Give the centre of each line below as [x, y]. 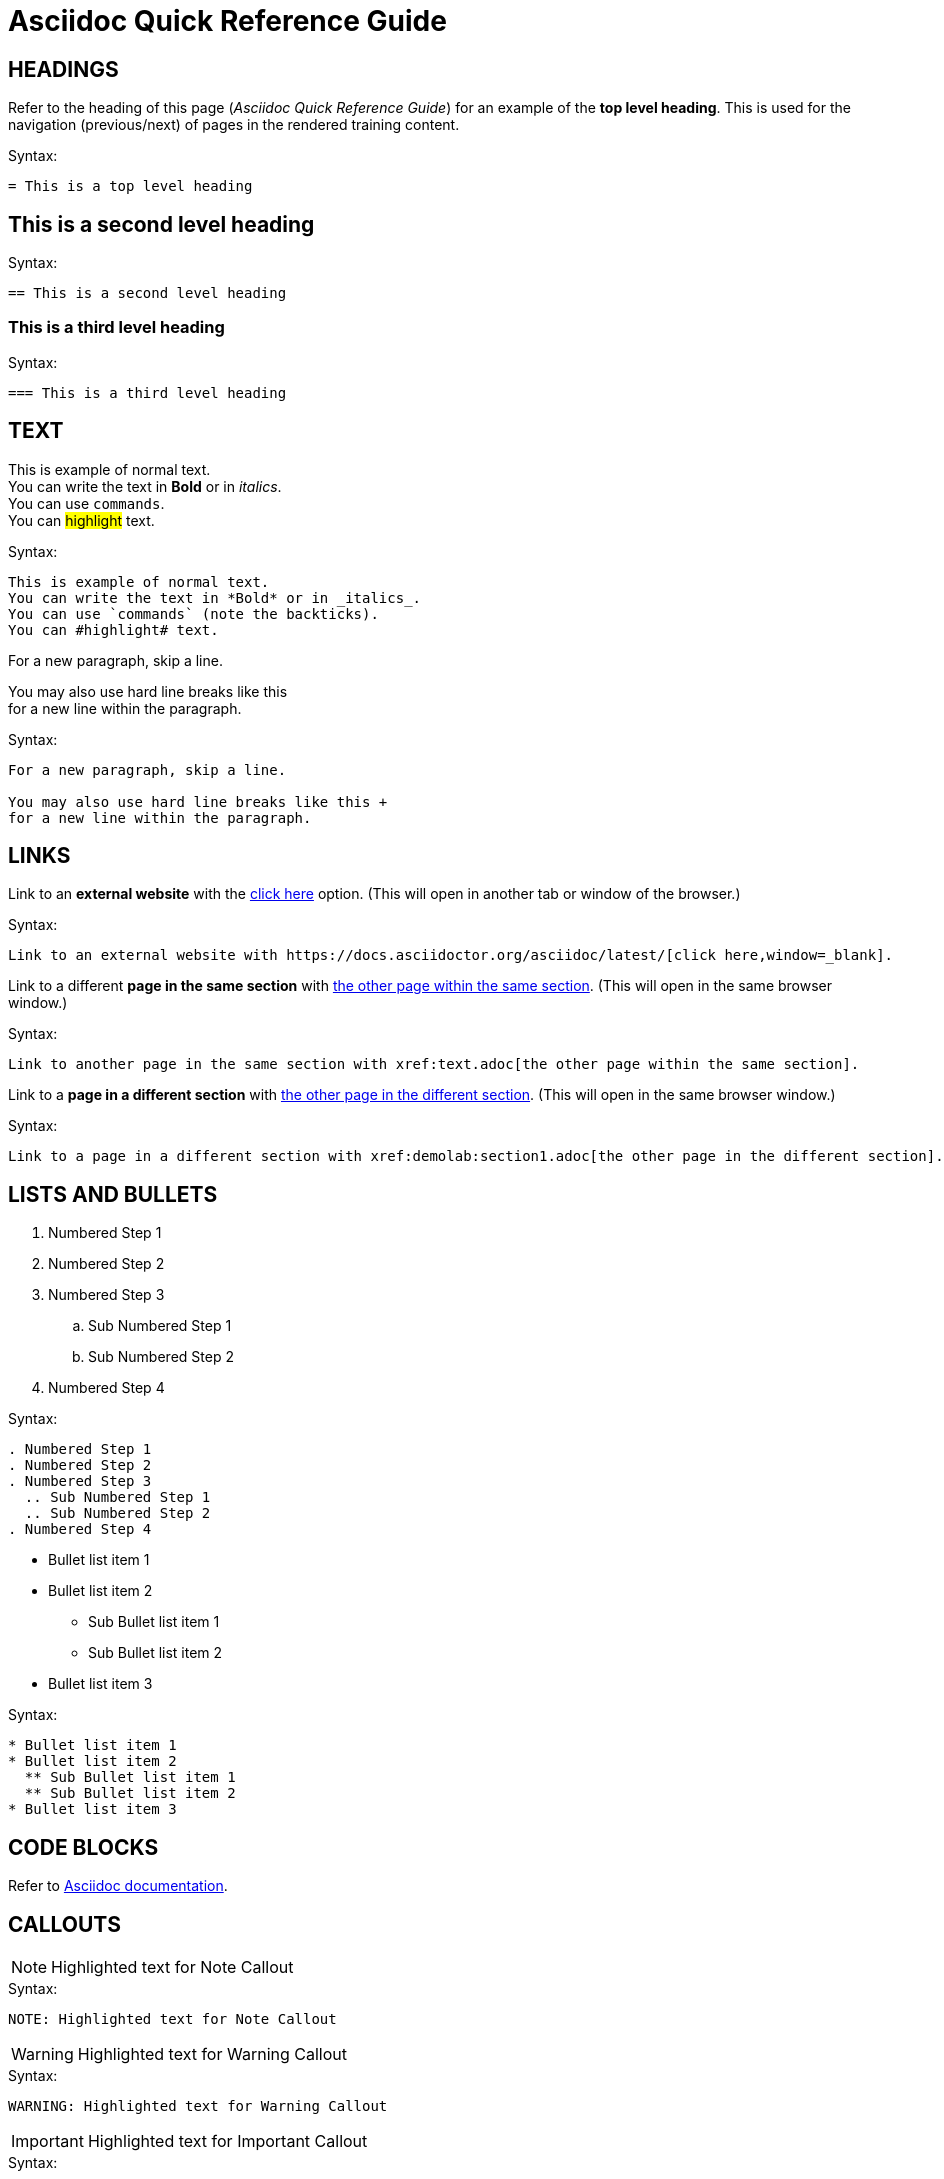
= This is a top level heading [130, 186]
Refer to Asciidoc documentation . [118, 1886]
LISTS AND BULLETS [113, 1194]
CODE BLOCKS [83, 1847]
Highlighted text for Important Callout [227, 2140]
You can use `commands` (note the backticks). [193, 613]
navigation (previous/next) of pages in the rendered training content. [234, 125]
